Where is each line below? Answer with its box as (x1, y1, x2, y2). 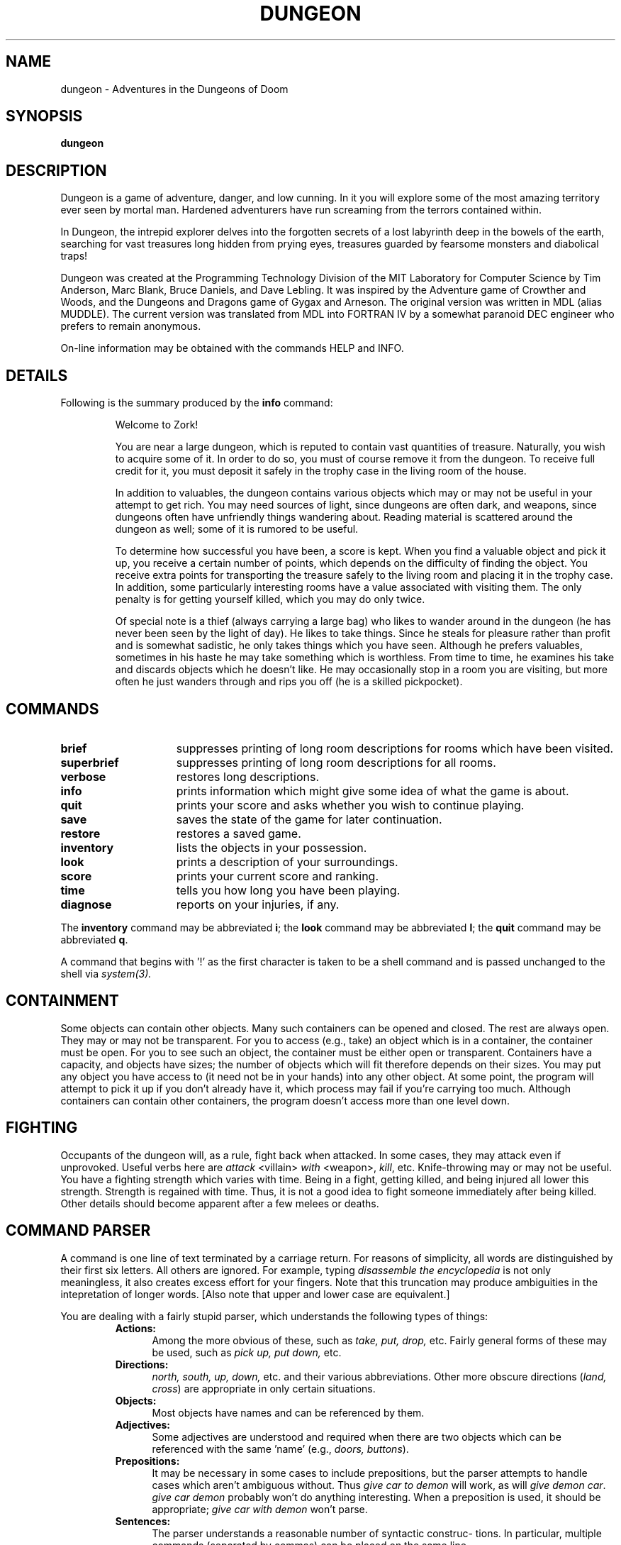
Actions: (115, 1322, 156, 1334)
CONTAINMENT (6, 992, 119, 1010)
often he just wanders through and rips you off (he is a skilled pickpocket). (115, 675, 463, 688)
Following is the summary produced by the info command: (60, 397, 333, 409)
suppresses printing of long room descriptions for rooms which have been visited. (176, 741, 614, 755)
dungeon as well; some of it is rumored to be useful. (115, 523, 359, 536)
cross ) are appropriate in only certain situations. (152, 1382, 376, 1395)
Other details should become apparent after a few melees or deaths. (60, 1197, 379, 1209)
